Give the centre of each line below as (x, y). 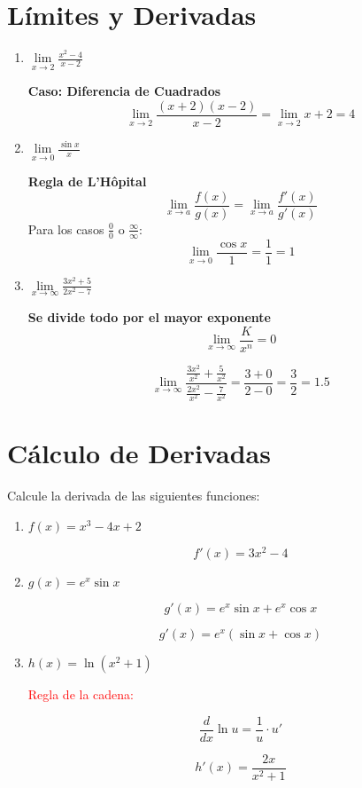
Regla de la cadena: (81, 694)
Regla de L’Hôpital (87, 181)
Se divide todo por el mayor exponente (149, 316)
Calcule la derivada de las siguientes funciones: (134, 496)
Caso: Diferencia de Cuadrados (124, 91)
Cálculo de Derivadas (139, 453)
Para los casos (66, 229)
